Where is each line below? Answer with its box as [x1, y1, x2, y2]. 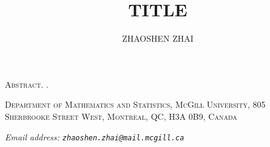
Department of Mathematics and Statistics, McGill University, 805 [5, 98, 266, 111]
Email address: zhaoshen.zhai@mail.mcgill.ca [5, 130, 184, 143]
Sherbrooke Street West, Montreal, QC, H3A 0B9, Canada [5, 109, 237, 122]
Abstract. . [5, 77, 49, 90]
